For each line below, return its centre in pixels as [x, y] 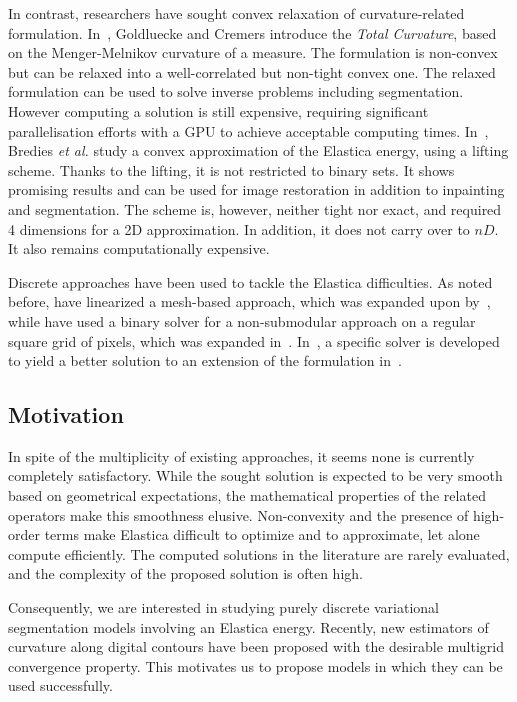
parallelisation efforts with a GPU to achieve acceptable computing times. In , [248, 130]
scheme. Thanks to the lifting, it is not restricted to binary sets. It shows [231, 169]
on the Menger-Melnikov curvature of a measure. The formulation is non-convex [253, 52]
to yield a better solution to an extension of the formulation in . [205, 360]
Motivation [66, 414]
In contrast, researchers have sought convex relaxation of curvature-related [236, 13]
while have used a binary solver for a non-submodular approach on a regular [242, 320]
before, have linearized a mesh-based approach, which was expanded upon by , [249, 301]
